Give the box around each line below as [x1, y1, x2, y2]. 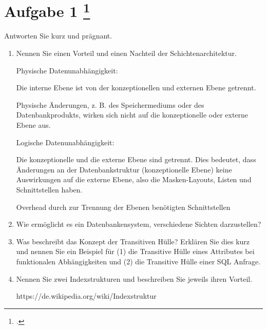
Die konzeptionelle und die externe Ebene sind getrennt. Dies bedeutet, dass [16, 154, 256, 165]
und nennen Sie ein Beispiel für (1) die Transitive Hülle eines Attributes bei [16, 246, 255, 257]
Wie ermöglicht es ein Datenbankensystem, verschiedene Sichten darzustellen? [16, 219, 261, 229]
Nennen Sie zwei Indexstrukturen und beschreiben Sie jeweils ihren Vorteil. [16, 273, 253, 284]
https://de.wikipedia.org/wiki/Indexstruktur [16, 291, 157, 301]
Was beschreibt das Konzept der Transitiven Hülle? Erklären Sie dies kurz [16, 236, 250, 246]
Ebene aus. [16, 120, 51, 130]
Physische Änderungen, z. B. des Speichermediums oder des [16, 99, 204, 110]
